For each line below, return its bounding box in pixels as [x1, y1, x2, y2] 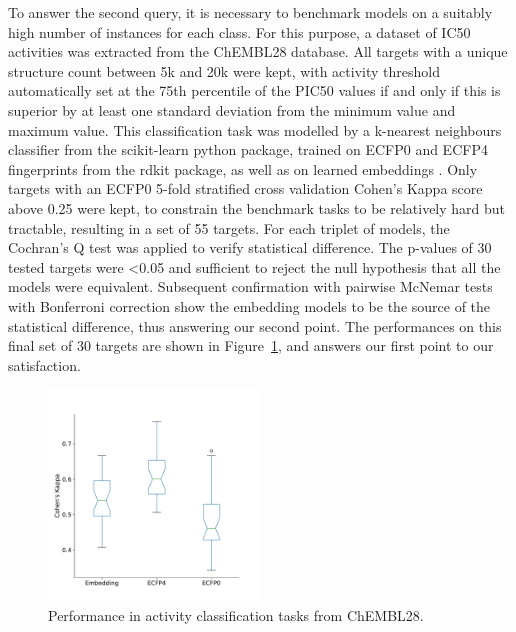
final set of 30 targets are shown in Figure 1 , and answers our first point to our [8, 335, 494, 356]
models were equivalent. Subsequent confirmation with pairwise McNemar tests [8, 276, 493, 297]
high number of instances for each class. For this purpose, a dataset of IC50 [8, 21, 471, 42]
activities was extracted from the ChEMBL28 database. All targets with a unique [8, 41, 508, 62]
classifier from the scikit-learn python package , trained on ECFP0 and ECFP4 [8, 139, 488, 160]
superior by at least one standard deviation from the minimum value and [8, 99, 456, 120]
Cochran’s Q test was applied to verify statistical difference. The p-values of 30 [8, 237, 492, 258]
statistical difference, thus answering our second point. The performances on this [8, 315, 502, 336]
